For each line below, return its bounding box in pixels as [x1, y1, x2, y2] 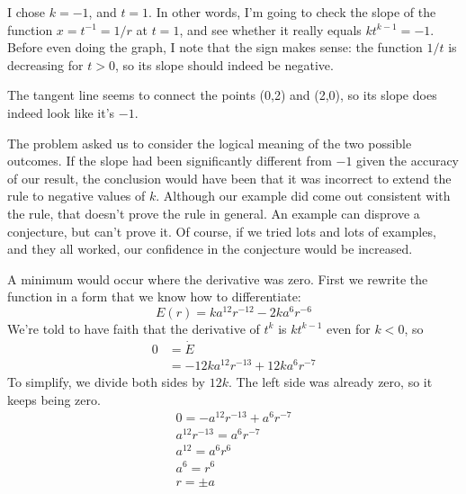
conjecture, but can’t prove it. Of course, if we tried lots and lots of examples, [7, 221, 436, 240]
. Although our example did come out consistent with [156, 186, 451, 205]
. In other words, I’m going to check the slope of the [148, 3, 436, 21]
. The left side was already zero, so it [228, 372, 433, 391]
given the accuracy [356, 151, 460, 170]
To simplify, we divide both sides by [7, 372, 205, 391]
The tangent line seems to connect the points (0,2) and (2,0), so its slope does [7, 85, 437, 104]
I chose [7, 3, 46, 21]
